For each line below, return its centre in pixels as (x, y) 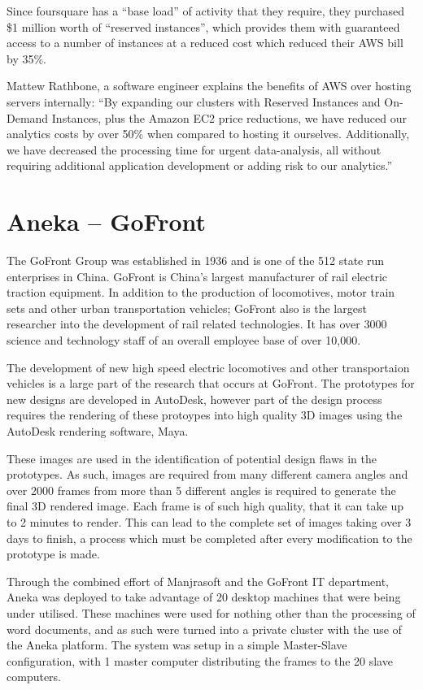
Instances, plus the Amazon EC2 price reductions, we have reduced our (229, 117)
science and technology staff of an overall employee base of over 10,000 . (184, 340)
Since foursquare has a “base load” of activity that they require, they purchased (205, 11)
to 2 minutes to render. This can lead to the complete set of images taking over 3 (209, 521)
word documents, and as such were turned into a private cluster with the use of (204, 629)
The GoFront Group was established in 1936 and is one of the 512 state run (196, 260)
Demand (28, 117)
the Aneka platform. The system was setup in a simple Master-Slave (177, 645)
